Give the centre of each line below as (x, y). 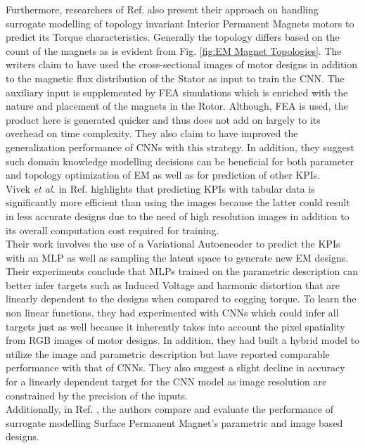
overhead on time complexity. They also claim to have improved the (152, 133)
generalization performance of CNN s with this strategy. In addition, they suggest (180, 147)
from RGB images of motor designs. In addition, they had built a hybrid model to (182, 340)
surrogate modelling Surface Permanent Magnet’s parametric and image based (174, 422)
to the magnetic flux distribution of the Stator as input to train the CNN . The (175, 78)
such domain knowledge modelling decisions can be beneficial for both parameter (180, 161)
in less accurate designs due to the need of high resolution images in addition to (178, 216)
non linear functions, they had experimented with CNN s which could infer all (172, 313)
